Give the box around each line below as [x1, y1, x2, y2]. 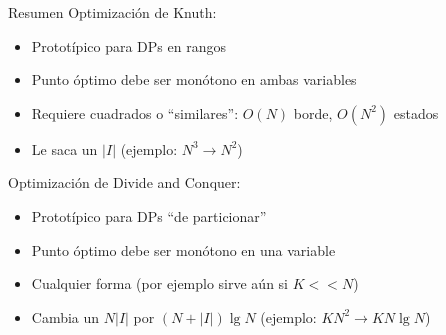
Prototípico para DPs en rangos [31, 35, 226, 56]
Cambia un [31, 306, 100, 327]
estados [393, 102, 439, 123]
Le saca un [31, 138, 98, 159]
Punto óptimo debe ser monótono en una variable [31, 239, 336, 260]
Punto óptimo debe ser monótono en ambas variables [31, 69, 357, 90]
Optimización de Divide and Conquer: [8, 172, 241, 193]
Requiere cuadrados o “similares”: [31, 102, 239, 123]
